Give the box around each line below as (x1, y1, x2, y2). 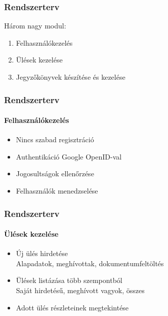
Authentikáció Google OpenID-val (16, 151, 122, 162)
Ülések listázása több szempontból (16, 275, 122, 286)
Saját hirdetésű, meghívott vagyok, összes (16, 285, 145, 296)
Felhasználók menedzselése (16, 185, 98, 196)
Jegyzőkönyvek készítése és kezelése (16, 72, 125, 82)
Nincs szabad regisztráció (16, 134, 94, 145)
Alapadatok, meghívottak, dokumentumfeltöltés (16, 258, 164, 268)
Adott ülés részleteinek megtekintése (16, 302, 129, 312)
